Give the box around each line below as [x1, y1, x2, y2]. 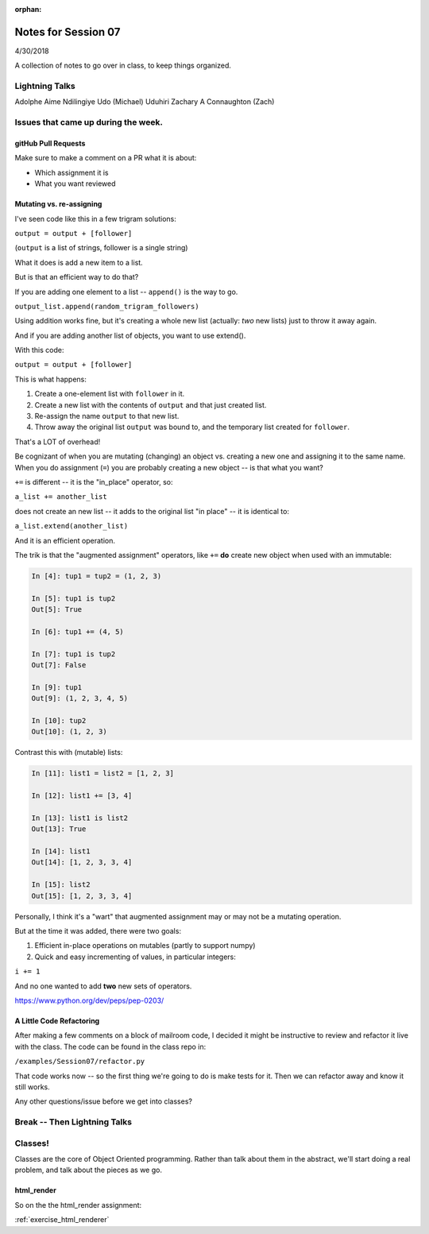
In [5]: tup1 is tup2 [31, 594, 116, 603]
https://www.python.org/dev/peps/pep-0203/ [14, 996, 164, 1005]
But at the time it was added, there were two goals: [14, 926, 182, 936]
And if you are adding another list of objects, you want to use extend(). [14, 331, 246, 340]
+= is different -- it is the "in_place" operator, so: [14, 477, 173, 486]
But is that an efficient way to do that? [14, 273, 139, 282]
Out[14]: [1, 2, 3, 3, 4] [31, 858, 133, 867]
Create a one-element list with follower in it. [34, 389, 185, 399]
